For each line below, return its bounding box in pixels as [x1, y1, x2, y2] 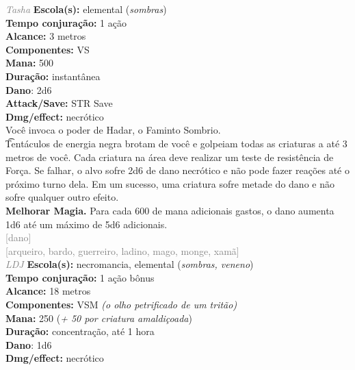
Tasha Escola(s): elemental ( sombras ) [5, 2, 167, 16]
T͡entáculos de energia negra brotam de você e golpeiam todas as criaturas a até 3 [5, 136, 347, 150]
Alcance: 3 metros [5, 29, 86, 43]
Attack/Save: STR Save [5, 96, 113, 110]
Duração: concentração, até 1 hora [5, 324, 155, 338]
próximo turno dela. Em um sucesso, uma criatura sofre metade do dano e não [5, 176, 334, 190]
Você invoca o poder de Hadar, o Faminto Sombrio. [5, 123, 221, 137]
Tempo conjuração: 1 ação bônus [5, 270, 155, 284]
